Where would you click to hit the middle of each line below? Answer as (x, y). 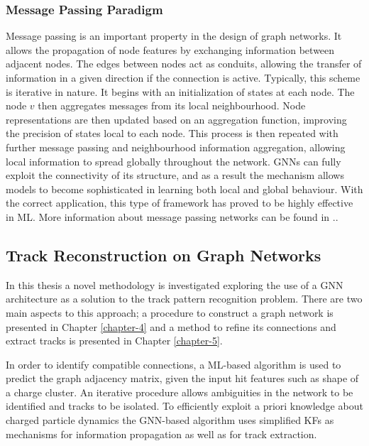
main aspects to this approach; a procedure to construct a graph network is (170, 312)
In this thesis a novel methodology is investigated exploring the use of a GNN (175, 284)
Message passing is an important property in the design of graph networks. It (174, 36)
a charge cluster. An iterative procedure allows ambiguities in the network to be (180, 392)
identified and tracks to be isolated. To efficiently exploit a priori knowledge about (184, 406)
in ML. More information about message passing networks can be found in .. (172, 216)
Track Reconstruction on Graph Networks (164, 255)
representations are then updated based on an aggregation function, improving (176, 119)
